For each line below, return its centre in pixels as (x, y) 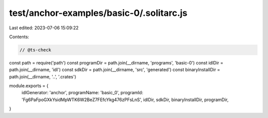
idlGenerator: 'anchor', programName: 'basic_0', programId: (82, 93)
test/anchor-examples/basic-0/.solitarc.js (98, 13)
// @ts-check (35, 50)
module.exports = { (29, 86)
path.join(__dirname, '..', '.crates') (43, 76)
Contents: (19, 37)
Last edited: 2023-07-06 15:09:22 (44, 28)
